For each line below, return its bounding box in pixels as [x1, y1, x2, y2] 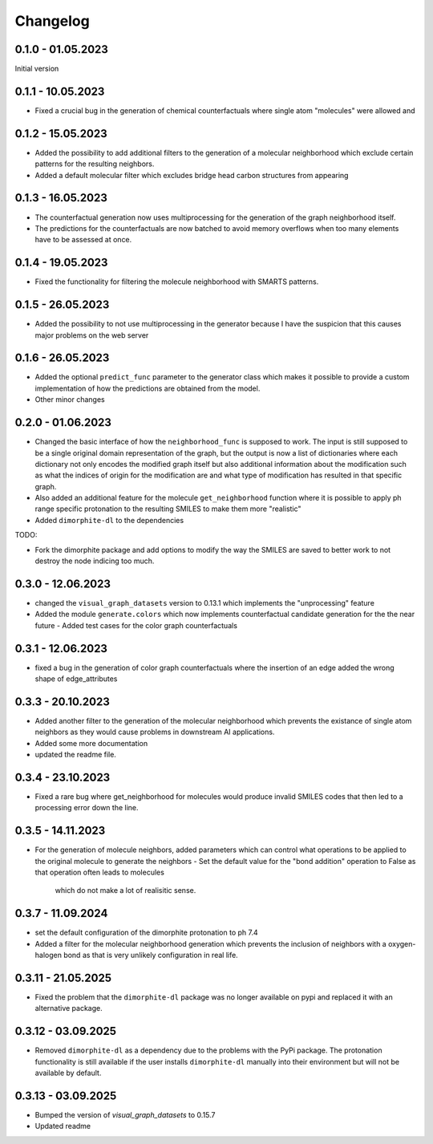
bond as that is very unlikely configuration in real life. [63, 951, 238, 960]
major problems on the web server [34, 330, 149, 340]
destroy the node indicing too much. [34, 556, 155, 566]
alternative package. [34, 1004, 103, 1013]
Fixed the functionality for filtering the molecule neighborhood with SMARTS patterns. [34, 277, 319, 286]
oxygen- [387, 939, 416, 948]
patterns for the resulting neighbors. [34, 159, 155, 168]
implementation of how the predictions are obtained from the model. [34, 383, 261, 393]
